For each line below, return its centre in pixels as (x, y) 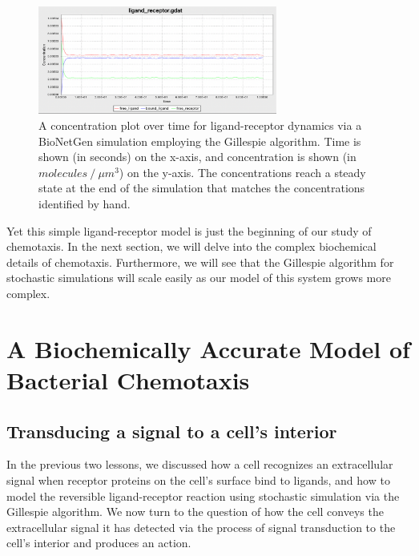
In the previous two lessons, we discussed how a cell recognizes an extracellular (200, 464)
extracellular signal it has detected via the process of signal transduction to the (201, 527)
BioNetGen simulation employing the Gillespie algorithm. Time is (200, 141)
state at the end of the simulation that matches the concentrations (202, 188)
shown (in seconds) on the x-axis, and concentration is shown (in (197, 157)
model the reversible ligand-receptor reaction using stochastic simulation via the (203, 496)
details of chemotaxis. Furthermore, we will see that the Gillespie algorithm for (200, 262)
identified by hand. (85, 204)
